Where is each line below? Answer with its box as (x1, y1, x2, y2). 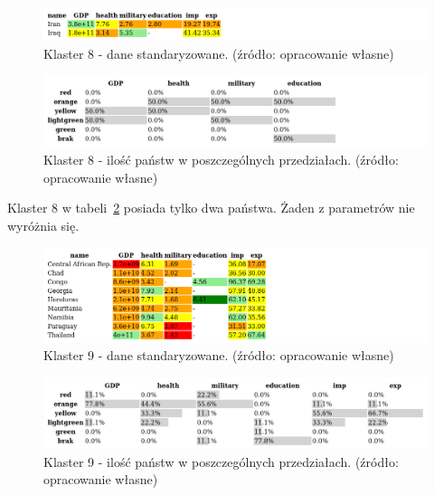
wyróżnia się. (7, 215, 80, 234)
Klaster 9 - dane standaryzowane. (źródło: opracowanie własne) (43, 346, 394, 365)
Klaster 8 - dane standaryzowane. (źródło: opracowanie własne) (43, 43, 394, 62)
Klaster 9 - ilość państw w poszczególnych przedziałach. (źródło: (43, 452, 399, 471)
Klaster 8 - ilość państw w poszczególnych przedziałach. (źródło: (43, 149, 399, 168)
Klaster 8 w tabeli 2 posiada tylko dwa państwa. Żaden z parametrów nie (7, 198, 415, 217)
